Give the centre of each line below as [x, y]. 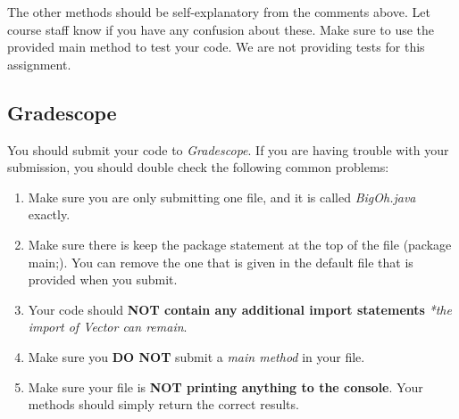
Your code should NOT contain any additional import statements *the [240, 309]
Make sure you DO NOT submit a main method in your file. [196, 356]
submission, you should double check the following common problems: [198, 167]
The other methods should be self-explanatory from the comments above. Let [219, 12]
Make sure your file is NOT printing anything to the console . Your [225, 386]
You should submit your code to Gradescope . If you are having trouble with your [228, 149]
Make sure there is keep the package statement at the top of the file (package [240, 244]
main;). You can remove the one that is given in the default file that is [221, 262]
